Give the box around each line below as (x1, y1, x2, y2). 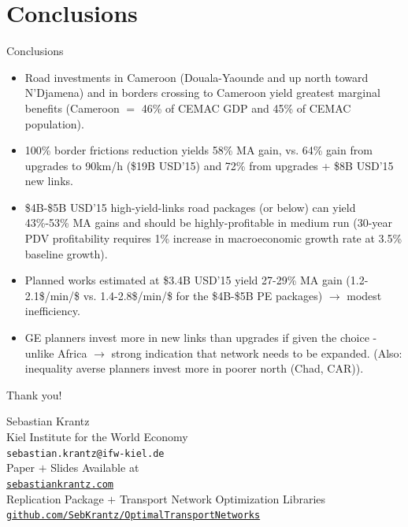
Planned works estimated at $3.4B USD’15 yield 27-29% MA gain (24, 272, 343, 288)
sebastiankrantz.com (6, 478, 114, 490)
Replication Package (6, 490, 104, 507)
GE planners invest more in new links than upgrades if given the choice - (24, 329, 377, 346)
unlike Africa (24, 344, 87, 361)
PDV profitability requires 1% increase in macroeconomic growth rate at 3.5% (24, 230, 402, 247)
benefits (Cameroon (24, 99, 120, 116)
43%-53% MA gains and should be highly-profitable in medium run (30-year (24, 214, 392, 231)
